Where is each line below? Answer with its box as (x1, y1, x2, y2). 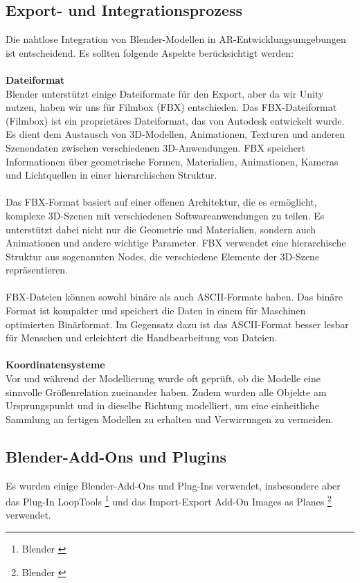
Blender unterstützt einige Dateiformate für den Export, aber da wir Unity (6, 86, 324, 100)
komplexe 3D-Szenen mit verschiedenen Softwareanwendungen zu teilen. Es (6, 208, 325, 222)
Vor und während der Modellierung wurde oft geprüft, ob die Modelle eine (6, 371, 321, 386)
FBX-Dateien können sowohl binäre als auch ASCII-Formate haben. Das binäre (6, 289, 343, 304)
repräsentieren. (6, 262, 69, 277)
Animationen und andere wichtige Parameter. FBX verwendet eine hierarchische (6, 235, 346, 250)
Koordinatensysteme (6, 357, 105, 372)
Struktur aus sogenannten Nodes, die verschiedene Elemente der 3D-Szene (6, 249, 320, 263)
